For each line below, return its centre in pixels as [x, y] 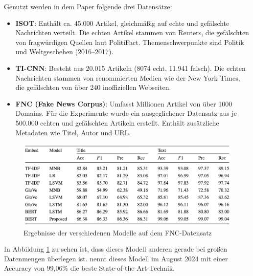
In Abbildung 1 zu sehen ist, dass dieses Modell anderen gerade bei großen [115, 249]
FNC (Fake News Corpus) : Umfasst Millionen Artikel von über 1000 [124, 103]
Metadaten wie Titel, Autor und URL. [73, 132]
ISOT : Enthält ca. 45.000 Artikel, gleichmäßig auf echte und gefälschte [122, 23]
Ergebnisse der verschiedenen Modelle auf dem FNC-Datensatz [118, 232]
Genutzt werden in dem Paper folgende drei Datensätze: [88, 6]
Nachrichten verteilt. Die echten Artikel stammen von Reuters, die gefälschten [132, 32]
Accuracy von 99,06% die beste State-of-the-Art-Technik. [89, 268]
